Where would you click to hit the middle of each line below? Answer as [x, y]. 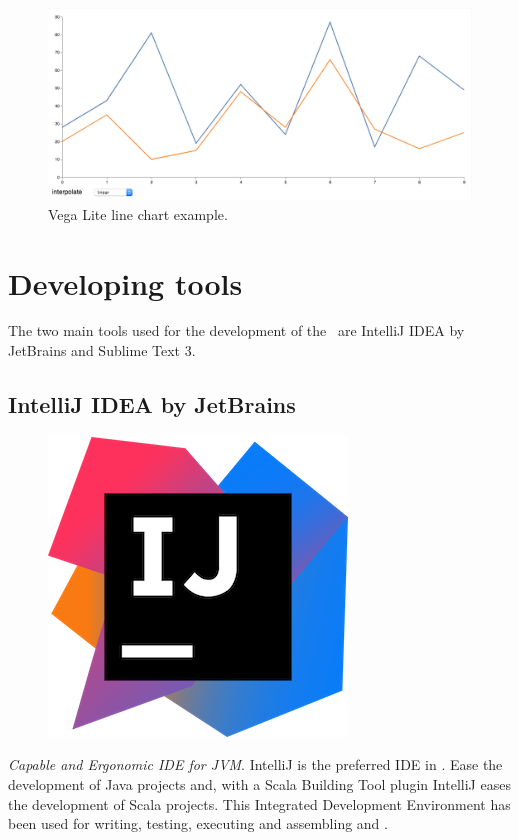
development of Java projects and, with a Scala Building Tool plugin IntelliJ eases [259, 784]
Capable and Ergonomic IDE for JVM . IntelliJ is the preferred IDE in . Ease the [255, 764]
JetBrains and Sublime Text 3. [102, 350]
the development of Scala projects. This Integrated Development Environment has [259, 803]
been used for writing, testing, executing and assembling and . [198, 823]
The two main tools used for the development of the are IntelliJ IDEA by [236, 330]
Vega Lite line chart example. [138, 213]
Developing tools [125, 282]
